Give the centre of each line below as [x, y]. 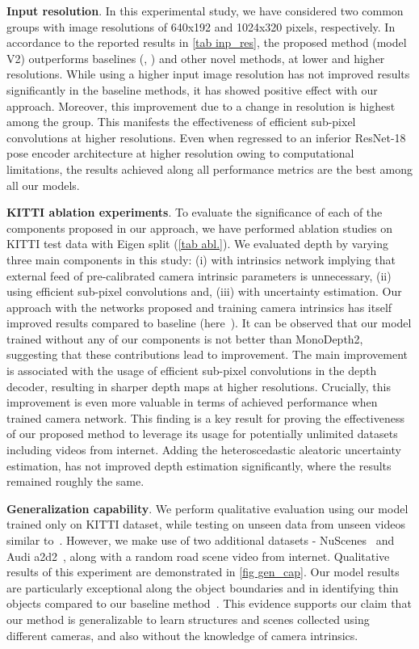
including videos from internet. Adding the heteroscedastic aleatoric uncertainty [204, 450]
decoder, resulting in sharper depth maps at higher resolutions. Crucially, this [199, 386]
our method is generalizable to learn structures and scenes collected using [188, 619]
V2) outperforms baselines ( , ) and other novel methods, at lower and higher [196, 58]
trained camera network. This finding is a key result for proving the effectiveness [205, 417]
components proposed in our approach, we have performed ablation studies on [200, 228]
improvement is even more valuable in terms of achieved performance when [192, 402]
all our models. [43, 185]
